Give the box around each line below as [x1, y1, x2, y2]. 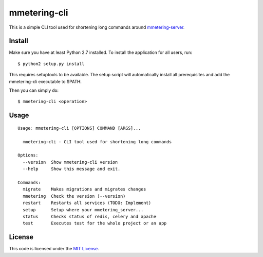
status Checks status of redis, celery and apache [22, 214, 157, 219]
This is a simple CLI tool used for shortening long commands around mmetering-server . [9, 24, 185, 30]
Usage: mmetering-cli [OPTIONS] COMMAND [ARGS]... [18, 125, 141, 131]
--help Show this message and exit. [22, 166, 121, 172]
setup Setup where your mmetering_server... [22, 207, 144, 212]
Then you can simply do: [9, 87, 58, 93]
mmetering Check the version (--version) [22, 193, 126, 199]
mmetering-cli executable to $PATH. [9, 78, 82, 85]
